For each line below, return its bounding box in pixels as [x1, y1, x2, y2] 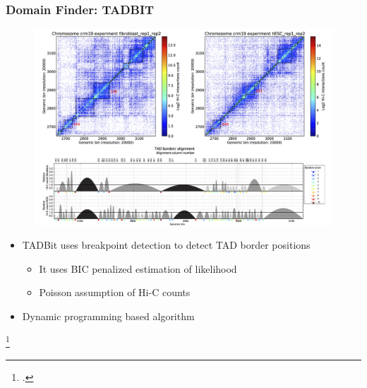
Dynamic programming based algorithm [22, 309, 195, 324]
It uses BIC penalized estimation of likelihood [39, 261, 237, 276]
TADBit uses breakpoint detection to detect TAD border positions [22, 237, 311, 252]
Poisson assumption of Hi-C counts [39, 285, 191, 300]
